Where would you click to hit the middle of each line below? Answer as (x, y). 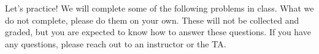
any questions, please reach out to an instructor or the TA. (116, 43)
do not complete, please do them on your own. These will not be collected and (152, 20)
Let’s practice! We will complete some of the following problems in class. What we (159, 8)
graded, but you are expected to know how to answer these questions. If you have (158, 32)
